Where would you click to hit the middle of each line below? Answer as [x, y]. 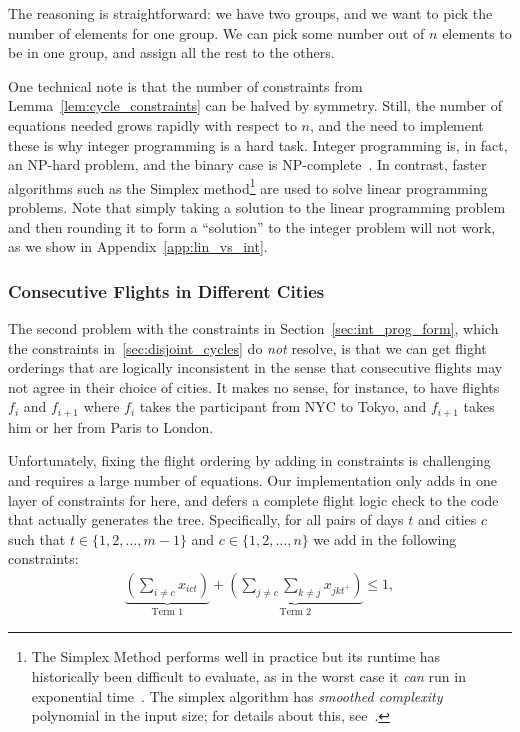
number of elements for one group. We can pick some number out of [216, 32]
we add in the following [385, 538]
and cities [447, 519]
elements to [477, 32]
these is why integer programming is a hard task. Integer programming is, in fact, [258, 144]
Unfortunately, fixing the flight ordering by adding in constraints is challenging [249, 460]
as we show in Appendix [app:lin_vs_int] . [138, 246]
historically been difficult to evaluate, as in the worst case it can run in [248, 676]
